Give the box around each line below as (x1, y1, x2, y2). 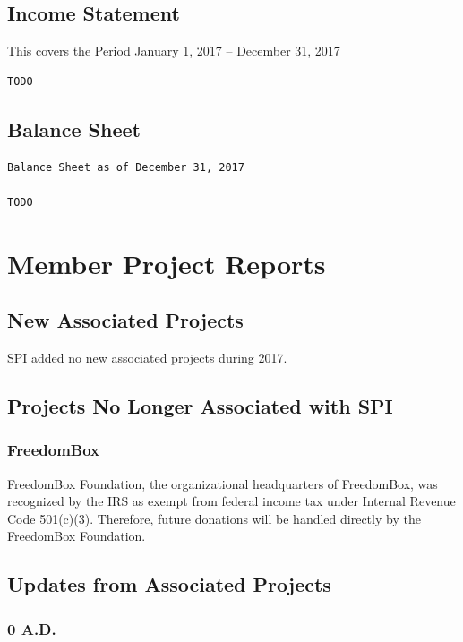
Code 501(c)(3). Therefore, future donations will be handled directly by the (7, 509, 421, 527)
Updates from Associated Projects (7, 570, 331, 598)
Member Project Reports (7, 244, 326, 281)
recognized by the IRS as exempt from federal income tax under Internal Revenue (7, 492, 456, 510)
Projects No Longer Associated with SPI (7, 391, 393, 419)
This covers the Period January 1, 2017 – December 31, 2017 (7, 41, 340, 60)
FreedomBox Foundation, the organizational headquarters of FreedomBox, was (7, 474, 438, 492)
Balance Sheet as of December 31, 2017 (7, 160, 244, 174)
